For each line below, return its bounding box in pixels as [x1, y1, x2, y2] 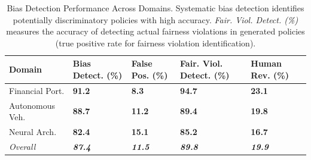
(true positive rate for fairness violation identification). [55, 36, 256, 49]
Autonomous [9, 99, 56, 111]
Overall [9, 140, 36, 152]
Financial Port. [9, 84, 65, 96]
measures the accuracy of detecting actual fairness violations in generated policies [6, 25, 305, 37]
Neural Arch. [9, 126, 57, 138]
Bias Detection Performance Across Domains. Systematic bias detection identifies [7, 2, 304, 14]
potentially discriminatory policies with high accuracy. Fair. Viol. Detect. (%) [13, 13, 298, 26]
